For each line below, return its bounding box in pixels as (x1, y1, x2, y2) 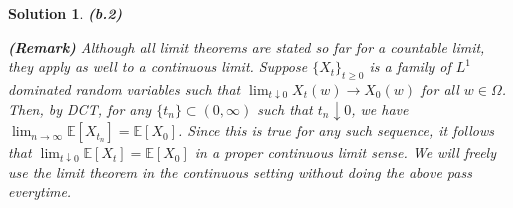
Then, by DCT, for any (8, 98, 152, 119)
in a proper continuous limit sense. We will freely (194, 142, 496, 163)
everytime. (8, 181, 72, 202)
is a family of (369, 56, 451, 77)
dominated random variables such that (8, 78, 241, 99)
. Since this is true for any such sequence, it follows (178, 120, 495, 141)
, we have (351, 98, 409, 119)
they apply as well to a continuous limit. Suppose (8, 56, 308, 77)
